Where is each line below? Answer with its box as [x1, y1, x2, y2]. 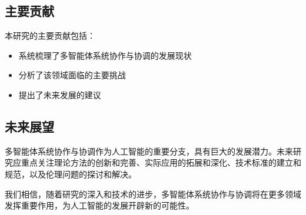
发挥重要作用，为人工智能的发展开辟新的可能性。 [5, 199, 194, 211]
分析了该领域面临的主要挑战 [18, 69, 126, 81]
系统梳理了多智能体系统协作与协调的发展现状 [18, 49, 192, 61]
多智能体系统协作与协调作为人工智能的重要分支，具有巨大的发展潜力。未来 [5, 145, 293, 157]
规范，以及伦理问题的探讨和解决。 [5, 167, 137, 180]
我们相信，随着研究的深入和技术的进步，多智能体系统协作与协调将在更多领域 [5, 187, 301, 200]
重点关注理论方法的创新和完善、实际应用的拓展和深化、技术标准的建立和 [21, 156, 301, 169]
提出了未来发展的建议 [18, 88, 101, 100]
